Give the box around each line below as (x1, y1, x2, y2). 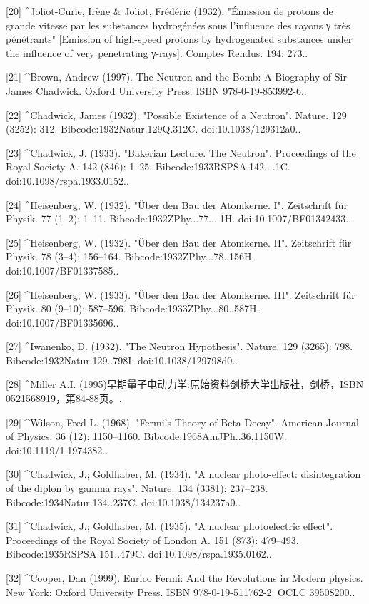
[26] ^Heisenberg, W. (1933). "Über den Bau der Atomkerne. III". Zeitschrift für (6, 287, 355, 302)
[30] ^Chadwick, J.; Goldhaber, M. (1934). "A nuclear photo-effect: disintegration (6, 466, 361, 481)
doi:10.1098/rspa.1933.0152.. (6, 173, 129, 188)
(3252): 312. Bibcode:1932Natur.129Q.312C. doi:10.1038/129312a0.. (6, 121, 301, 136)
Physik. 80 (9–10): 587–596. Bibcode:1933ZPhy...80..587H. (6, 301, 260, 316)
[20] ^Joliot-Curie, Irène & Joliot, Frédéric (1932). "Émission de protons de (6, 4, 333, 18)
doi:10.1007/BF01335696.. (6, 314, 119, 329)
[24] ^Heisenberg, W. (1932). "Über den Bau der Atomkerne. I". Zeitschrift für (6, 197, 348, 212)
